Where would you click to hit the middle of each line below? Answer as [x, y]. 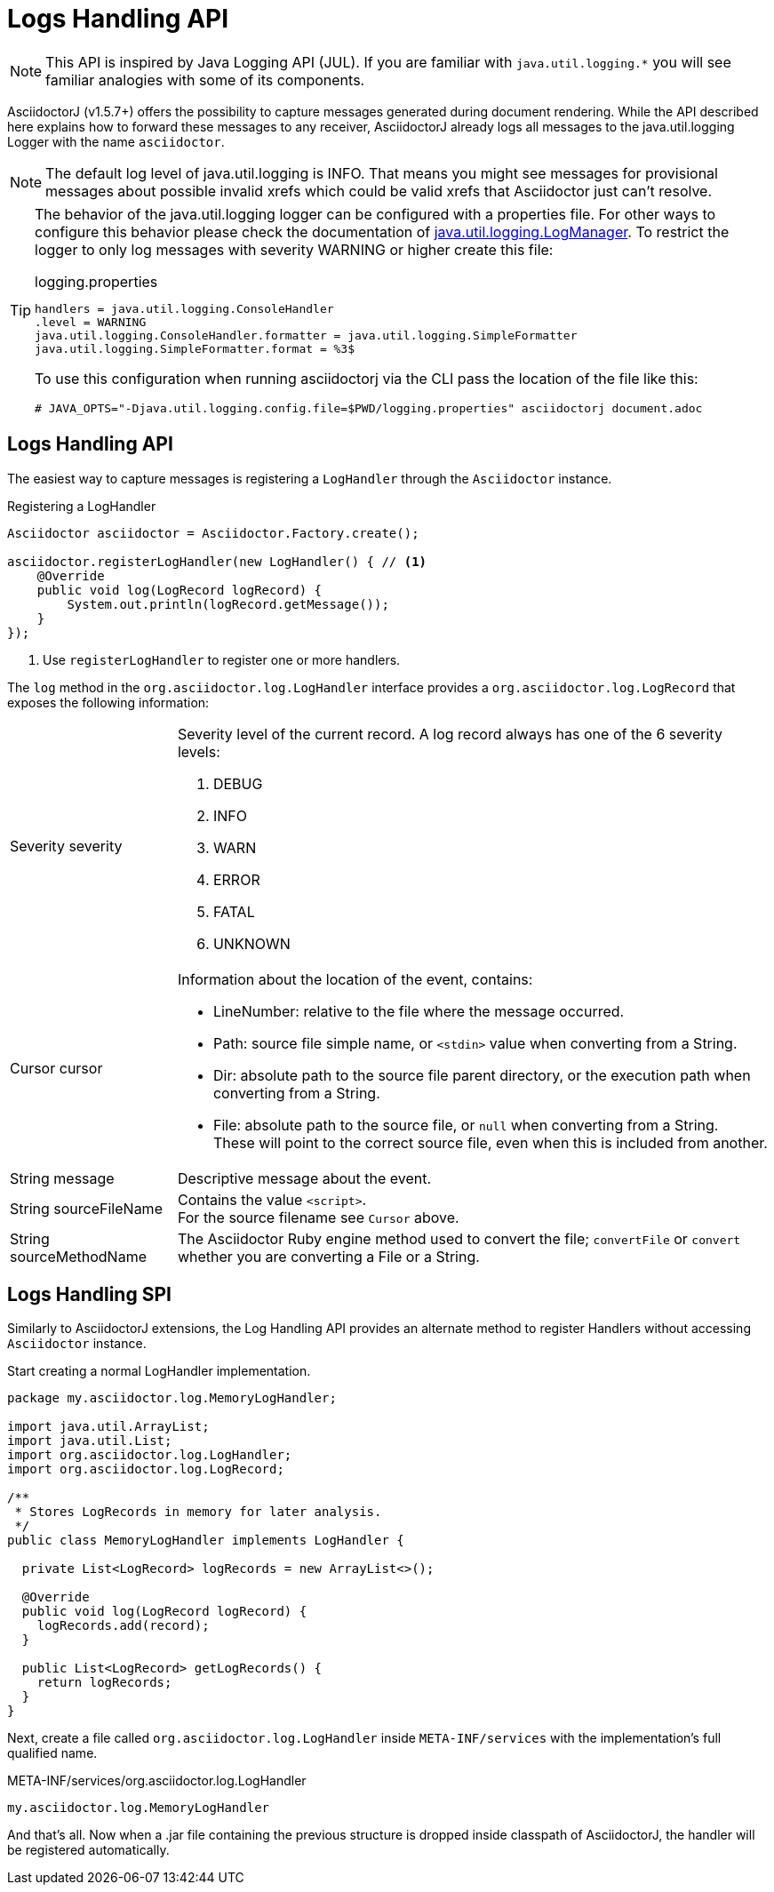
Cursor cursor [56, 1068]
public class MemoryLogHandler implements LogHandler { [206, 1541]
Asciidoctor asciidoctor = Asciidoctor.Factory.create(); [213, 533]
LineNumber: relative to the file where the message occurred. [419, 1011]
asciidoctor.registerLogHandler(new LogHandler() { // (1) [217, 561]
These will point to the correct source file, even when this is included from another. [490, 1142]
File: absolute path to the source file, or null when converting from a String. [466, 1125]
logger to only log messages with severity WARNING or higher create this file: [294, 249]
